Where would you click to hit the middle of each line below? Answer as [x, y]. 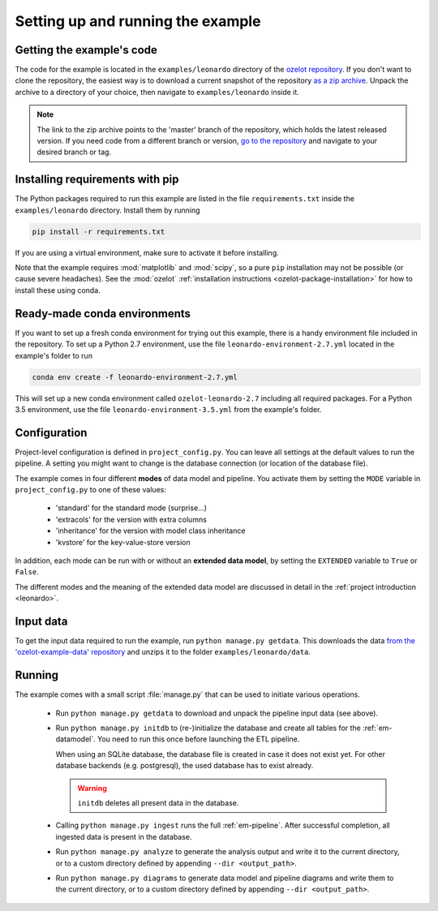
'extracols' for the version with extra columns [131, 519]
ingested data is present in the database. [124, 836]
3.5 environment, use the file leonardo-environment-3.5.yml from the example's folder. [168, 409]
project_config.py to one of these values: [90, 489]
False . [27, 572]
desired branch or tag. [74, 152]
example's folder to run [54, 355]
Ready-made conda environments [103, 314]
